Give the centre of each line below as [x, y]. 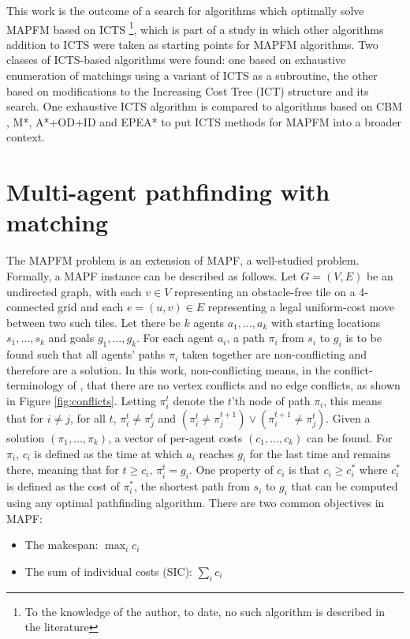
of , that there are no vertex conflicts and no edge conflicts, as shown [234, 385]
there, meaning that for [63, 470]
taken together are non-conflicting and [274, 354]
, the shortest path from [192, 486]
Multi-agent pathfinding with [168, 192]
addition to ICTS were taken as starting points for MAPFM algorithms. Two [192, 44]
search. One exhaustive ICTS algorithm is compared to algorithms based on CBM [204, 106]
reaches [216, 453]
